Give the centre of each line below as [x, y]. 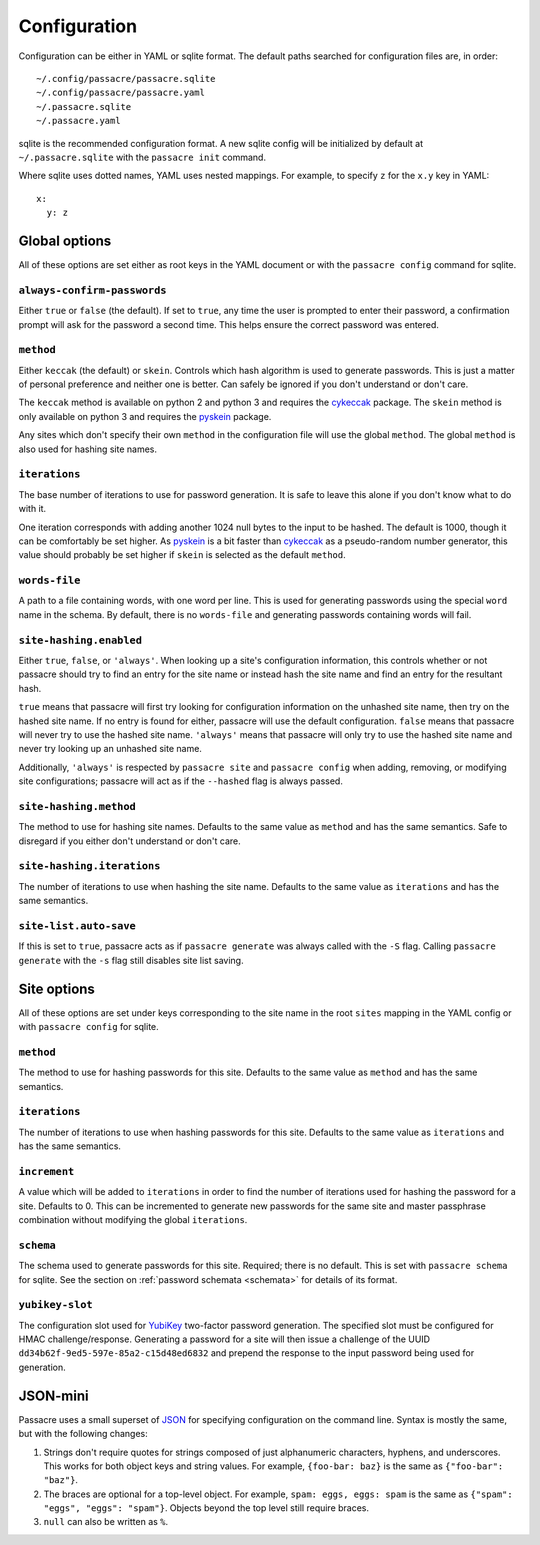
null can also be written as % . [106, 1522]
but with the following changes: [83, 1434]
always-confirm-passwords [92, 290]
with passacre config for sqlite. [88, 1026]
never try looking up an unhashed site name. [110, 749]
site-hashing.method [77, 806]
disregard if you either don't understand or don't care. [130, 841]
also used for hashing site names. [87, 449]
